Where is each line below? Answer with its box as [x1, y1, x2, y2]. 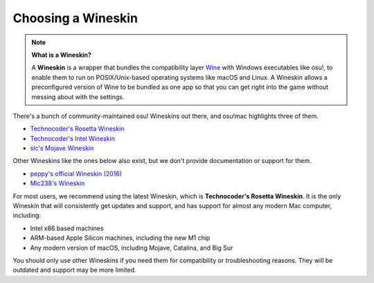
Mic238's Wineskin [30, 179, 85, 187]
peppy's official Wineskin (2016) [30, 169, 123, 178]
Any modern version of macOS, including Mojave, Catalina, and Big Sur [30, 243, 233, 252]
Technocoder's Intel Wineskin [30, 134, 116, 142]
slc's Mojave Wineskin [30, 144, 94, 153]
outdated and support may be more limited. [12, 266, 136, 274]
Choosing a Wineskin [12, 10, 139, 26]
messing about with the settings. [31, 92, 125, 101]
